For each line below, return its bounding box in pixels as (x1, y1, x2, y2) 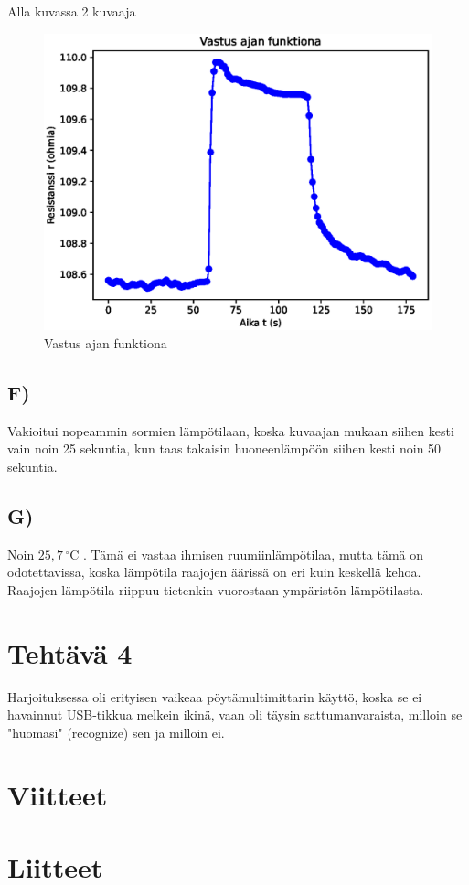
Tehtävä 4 (7, 634, 133, 671)
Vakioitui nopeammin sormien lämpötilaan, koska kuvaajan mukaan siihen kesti (7, 421, 454, 440)
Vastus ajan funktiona (44, 333, 167, 352)
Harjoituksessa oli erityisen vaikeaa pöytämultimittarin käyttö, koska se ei (7, 687, 422, 706)
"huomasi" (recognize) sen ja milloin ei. (7, 722, 225, 741)
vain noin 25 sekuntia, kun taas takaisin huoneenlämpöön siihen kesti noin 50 (7, 439, 442, 458)
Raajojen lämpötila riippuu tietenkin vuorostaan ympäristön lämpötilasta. (7, 580, 424, 599)
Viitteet (7, 776, 108, 814)
